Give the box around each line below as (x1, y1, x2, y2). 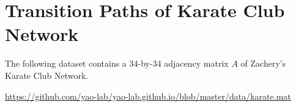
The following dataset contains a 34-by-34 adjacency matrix (5, 57, 229, 70)
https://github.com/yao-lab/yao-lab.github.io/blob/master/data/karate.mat (5, 89, 291, 102)
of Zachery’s (240, 57, 286, 70)
